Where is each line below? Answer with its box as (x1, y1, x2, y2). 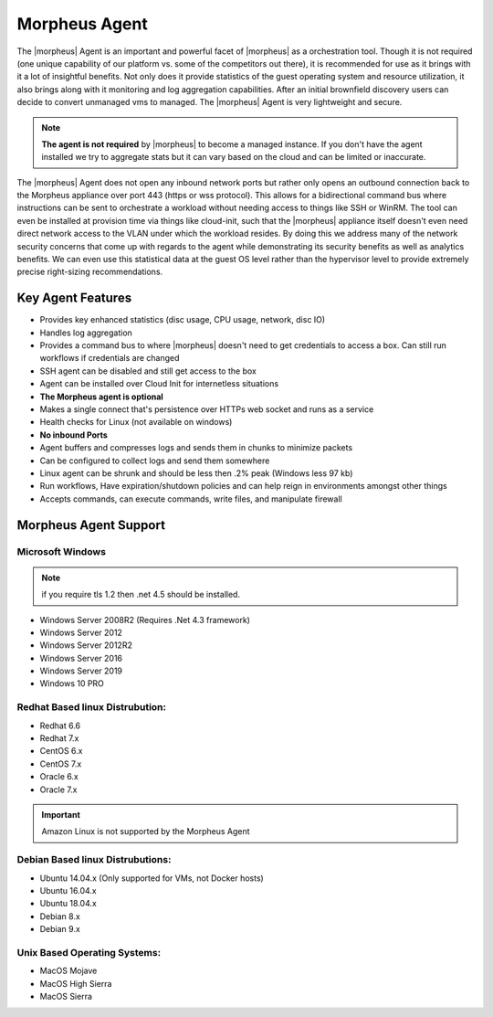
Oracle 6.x (39, 771, 79, 782)
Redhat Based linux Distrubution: (16, 701, 167, 714)
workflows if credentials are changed (39, 353, 180, 364)
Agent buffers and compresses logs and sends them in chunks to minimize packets (39, 442, 353, 453)
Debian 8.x (39, 910, 81, 922)
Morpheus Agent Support (16, 517, 166, 533)
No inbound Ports (39, 429, 109, 440)
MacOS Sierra (39, 991, 93, 1001)
